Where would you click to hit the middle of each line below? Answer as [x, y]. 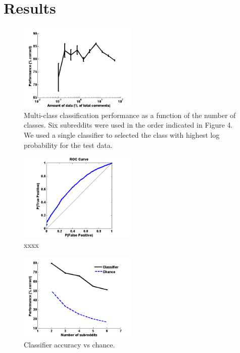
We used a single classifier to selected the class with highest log [122, 134]
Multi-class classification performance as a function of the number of [130, 115]
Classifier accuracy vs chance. [69, 344]
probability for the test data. [68, 145]
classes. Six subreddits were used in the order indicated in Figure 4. [128, 125]
